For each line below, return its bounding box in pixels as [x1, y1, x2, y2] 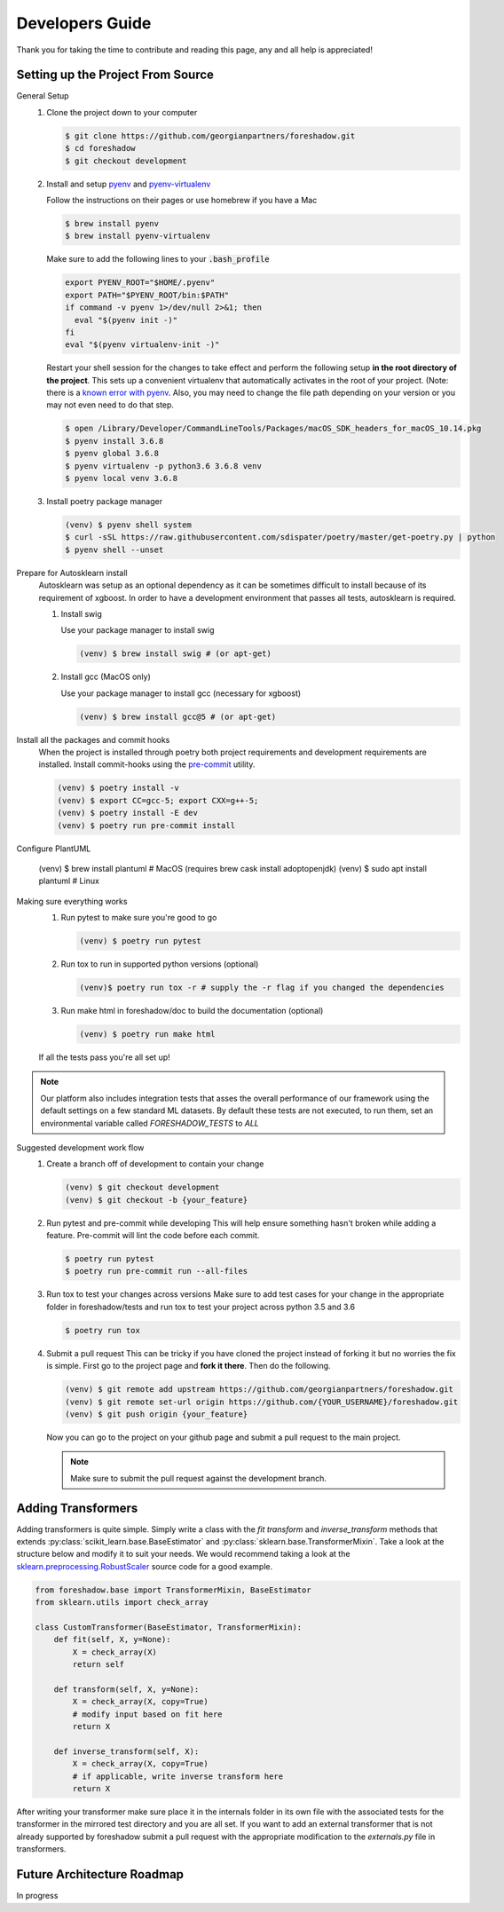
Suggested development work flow [16, 1142, 145, 1153]
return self [72, 1660, 124, 1670]
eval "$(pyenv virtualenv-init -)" [65, 340, 220, 350]
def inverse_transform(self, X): [53, 1746, 200, 1757]
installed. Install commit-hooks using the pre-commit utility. [38, 759, 256, 770]
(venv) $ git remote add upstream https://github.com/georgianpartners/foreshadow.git [65, 1385, 454, 1394]
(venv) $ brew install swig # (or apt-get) [79, 649, 272, 659]
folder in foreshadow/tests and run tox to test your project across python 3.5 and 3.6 [46, 1301, 355, 1312]
